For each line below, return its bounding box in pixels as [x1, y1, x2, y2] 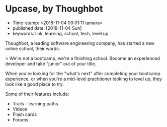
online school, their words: [5, 45, 60, 51]
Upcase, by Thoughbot [5, 3, 103, 15]
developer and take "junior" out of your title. [5, 60, 97, 67]
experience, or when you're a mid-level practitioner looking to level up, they [5, 76, 162, 82]
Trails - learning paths [12, 100, 58, 106]
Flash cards [12, 111, 37, 117]
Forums [12, 116, 29, 122]
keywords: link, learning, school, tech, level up [12, 30, 109, 36]
